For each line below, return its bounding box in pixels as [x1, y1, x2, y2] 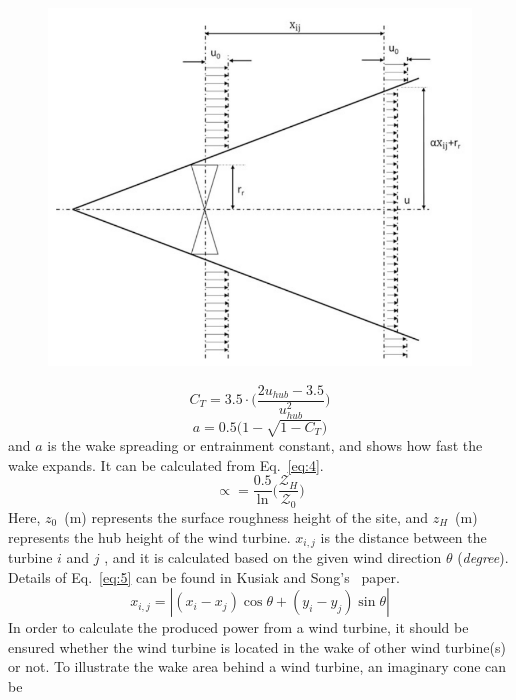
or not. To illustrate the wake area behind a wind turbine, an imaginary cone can [8, 656, 507, 677]
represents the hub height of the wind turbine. [8, 526, 291, 547]
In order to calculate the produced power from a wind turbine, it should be [8, 617, 469, 638]
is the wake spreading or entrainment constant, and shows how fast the [47, 435, 483, 456]
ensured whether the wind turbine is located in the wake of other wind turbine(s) [8, 636, 506, 657]
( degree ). [457, 546, 509, 567]
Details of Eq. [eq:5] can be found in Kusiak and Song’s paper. [8, 566, 400, 587]
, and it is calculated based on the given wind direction [104, 546, 442, 567]
